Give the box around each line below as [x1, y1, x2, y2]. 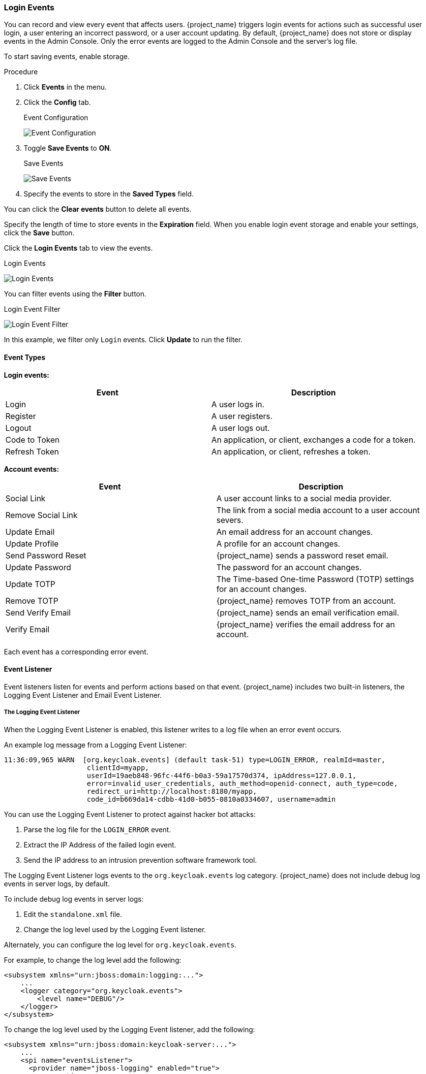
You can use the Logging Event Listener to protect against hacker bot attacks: [4, 810, 256, 818]
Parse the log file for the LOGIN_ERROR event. [24, 825, 171, 834]
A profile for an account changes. [216, 538, 340, 549]
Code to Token [5, 434, 60, 445]
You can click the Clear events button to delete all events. [4, 205, 191, 214]
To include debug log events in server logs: [4, 894, 144, 903]
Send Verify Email [5, 607, 71, 618]
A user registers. [211, 411, 273, 421]
